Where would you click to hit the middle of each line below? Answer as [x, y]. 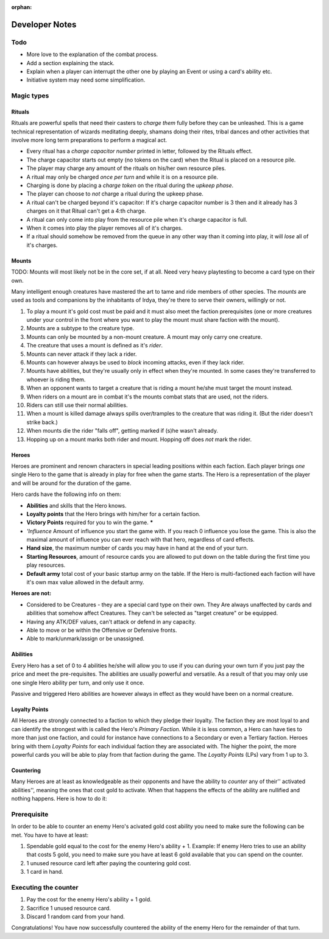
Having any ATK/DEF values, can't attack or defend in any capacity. [111, 622]
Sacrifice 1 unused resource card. [69, 908]
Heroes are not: [31, 594]
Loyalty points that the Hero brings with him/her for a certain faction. [113, 514]
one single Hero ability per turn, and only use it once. [78, 682]
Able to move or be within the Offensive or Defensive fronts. [102, 630]
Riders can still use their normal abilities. [77, 405]
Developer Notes [44, 24]
